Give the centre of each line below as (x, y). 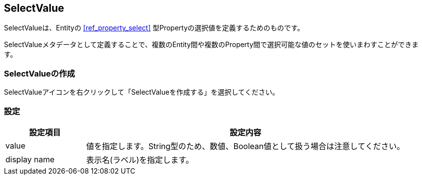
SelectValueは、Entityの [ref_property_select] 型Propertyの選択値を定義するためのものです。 (154, 28)
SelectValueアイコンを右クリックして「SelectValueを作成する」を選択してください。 (142, 92)
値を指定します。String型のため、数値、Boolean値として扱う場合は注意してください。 (245, 146)
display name (30, 159)
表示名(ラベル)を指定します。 (140, 160)
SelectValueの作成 (40, 73)
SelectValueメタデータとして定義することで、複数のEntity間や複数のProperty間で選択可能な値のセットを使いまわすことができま (211, 45)
